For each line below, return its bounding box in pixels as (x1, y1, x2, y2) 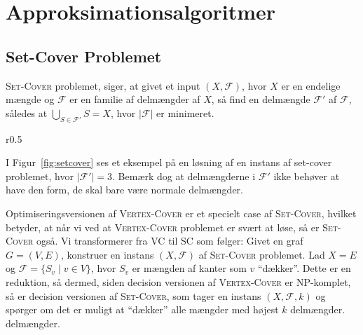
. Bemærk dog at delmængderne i (112, 168, 256, 183)
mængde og (6, 92, 55, 107)
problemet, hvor (6, 168, 74, 183)
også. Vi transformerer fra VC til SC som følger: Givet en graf (36, 233, 303, 248)
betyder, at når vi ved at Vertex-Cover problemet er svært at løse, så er (6, 219, 320, 234)
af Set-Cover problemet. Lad (198, 247, 325, 261)
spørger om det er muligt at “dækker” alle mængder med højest (6, 302, 279, 317)
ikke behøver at (273, 168, 340, 183)
